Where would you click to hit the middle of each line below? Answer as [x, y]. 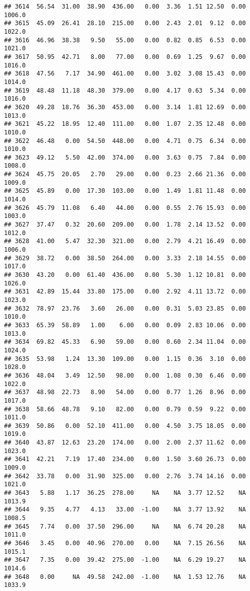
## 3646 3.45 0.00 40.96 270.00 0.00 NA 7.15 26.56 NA [125, 543]
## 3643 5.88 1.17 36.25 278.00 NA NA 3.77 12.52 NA [125, 493]
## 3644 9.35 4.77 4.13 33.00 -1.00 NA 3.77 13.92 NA [125, 510]
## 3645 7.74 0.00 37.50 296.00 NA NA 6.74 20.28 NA [125, 526]
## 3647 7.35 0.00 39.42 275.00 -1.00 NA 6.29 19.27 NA [125, 560]
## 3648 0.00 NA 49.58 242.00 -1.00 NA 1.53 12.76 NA [125, 577]
